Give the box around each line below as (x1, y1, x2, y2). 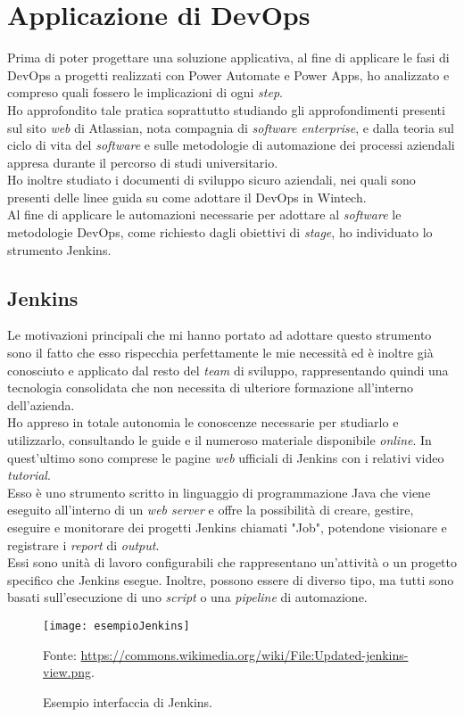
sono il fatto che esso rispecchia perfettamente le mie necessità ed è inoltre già (7, 343, 434, 362)
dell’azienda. (7, 395, 75, 414)
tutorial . (7, 466, 51, 484)
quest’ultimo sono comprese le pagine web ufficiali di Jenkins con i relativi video (7, 448, 444, 466)
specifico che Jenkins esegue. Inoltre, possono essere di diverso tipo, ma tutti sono (7, 570, 454, 589)
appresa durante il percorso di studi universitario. (7, 152, 278, 171)
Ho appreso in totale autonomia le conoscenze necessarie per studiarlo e (7, 413, 399, 432)
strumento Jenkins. (7, 240, 112, 259)
